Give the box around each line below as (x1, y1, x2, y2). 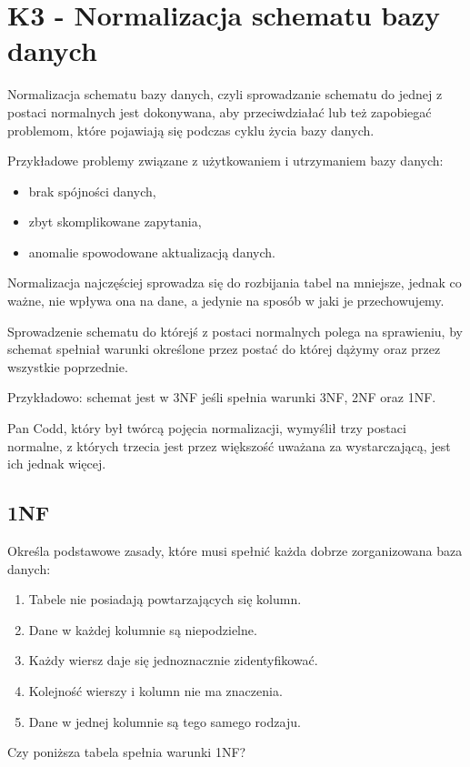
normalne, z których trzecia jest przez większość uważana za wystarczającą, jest (7, 436, 451, 455)
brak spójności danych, (28, 181, 156, 200)
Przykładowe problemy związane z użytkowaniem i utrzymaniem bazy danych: (7, 151, 444, 170)
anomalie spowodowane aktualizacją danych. (28, 242, 275, 261)
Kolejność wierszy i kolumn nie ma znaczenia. (28, 681, 283, 700)
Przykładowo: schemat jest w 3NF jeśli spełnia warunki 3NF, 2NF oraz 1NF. (7, 388, 436, 407)
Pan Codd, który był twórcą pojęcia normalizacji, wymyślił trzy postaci (7, 419, 406, 438)
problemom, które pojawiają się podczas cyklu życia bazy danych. (7, 120, 375, 139)
